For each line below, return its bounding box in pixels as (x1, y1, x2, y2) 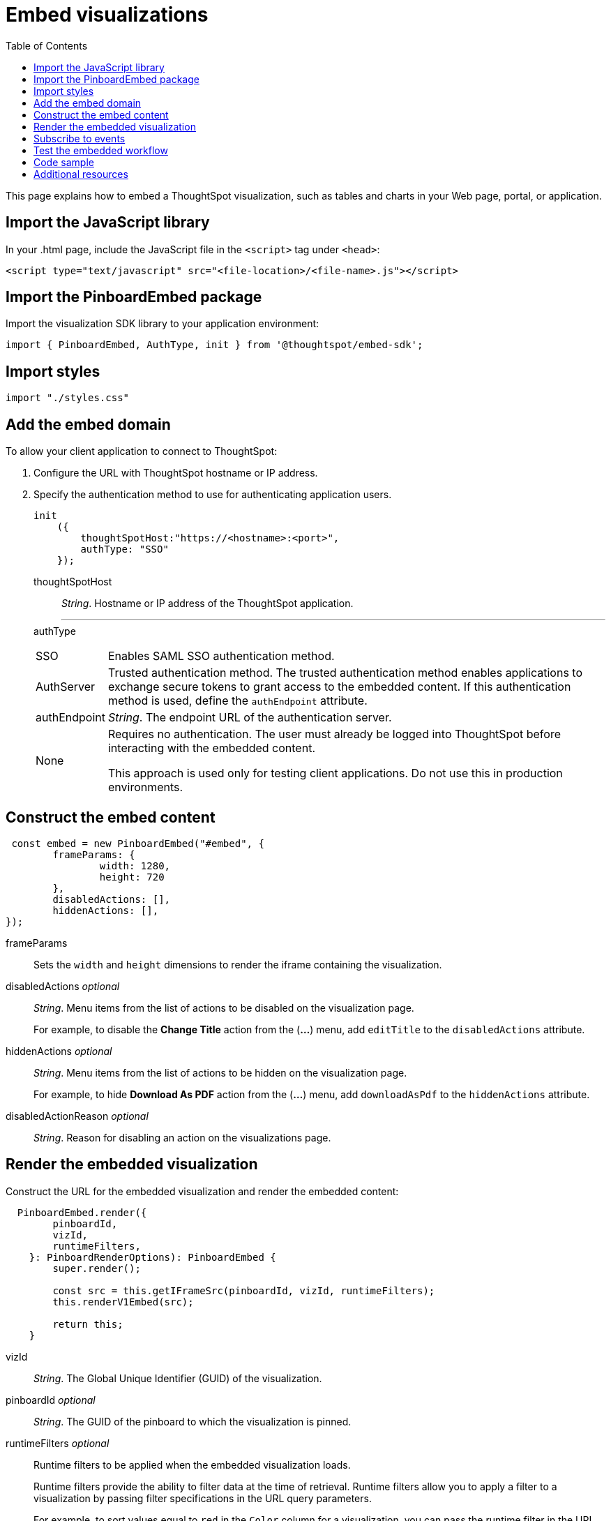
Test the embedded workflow (33, 144, 168, 156)
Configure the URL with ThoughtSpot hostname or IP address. (33, 467, 318, 479)
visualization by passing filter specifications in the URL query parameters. (33, 1492, 372, 1504)
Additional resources (33, 167, 128, 180)
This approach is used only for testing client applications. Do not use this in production (107, 766, 563, 781)
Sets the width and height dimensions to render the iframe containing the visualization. (33, 958, 442, 971)
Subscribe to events (33, 132, 126, 144)
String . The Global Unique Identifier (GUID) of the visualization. (33, 1372, 322, 1384)
